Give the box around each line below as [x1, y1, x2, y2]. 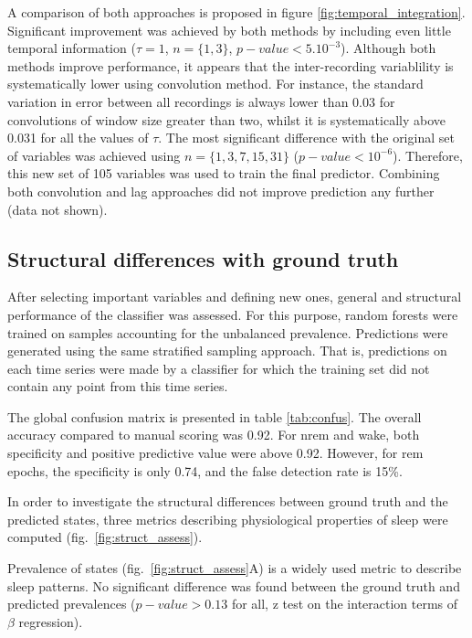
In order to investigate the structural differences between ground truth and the [7, 492, 448, 511]
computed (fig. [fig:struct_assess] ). [7, 527, 203, 547]
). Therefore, [393, 145, 463, 165]
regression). [18, 611, 83, 631]
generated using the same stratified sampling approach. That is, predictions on [7, 341, 447, 360]
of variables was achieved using [7, 145, 181, 165]
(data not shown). [7, 199, 108, 218]
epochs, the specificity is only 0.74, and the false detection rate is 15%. [7, 461, 403, 480]
